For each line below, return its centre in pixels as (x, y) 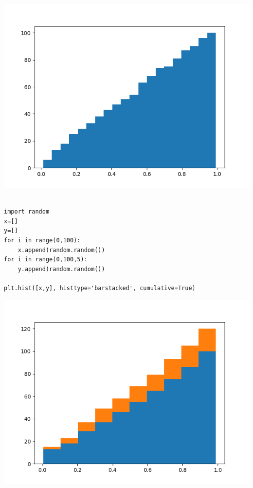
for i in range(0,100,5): (46, 260)
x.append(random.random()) (61, 250)
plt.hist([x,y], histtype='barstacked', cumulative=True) (100, 288)
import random (27, 212)
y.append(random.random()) (61, 269)
